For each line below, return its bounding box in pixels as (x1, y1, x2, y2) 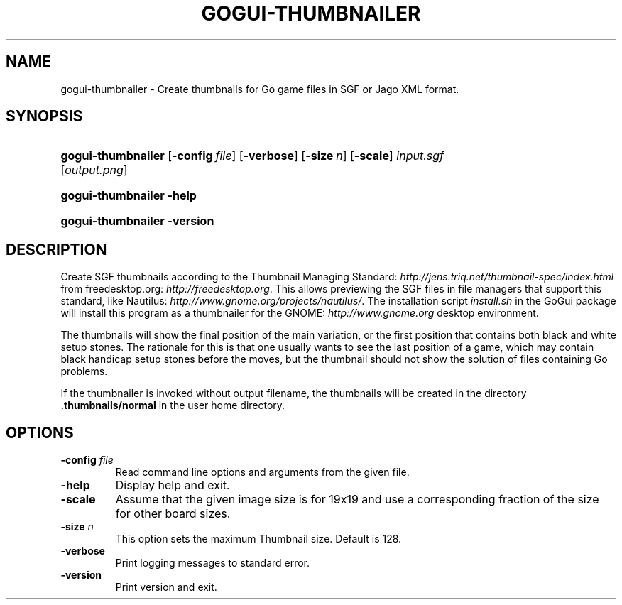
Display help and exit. (115, 478, 230, 493)
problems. (60, 365, 108, 378)
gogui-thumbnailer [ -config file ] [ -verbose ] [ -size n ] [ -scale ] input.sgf (60, 148, 444, 163)
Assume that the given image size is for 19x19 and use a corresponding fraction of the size (115, 492, 599, 507)
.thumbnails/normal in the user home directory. (60, 399, 285, 412)
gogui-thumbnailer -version (60, 214, 214, 229)
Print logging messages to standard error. (115, 557, 310, 569)
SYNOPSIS (6, 107, 83, 126)
